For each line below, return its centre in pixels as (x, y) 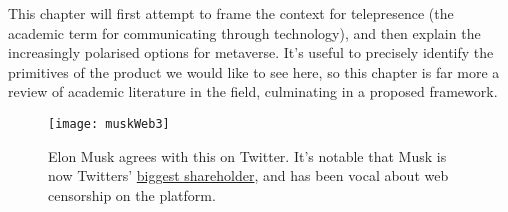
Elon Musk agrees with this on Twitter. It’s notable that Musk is (247, 155)
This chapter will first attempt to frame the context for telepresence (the (231, 13)
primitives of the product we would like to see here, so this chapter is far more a (254, 71)
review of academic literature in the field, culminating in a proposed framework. (253, 91)
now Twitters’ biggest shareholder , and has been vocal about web (248, 175)
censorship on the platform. (132, 194)
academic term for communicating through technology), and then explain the (244, 32)
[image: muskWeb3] (109, 123)
